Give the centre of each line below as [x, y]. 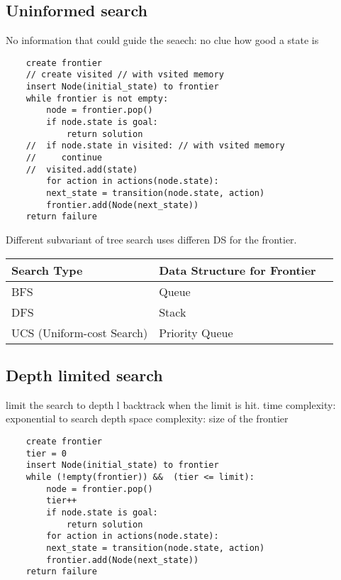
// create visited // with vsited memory [125, 75]
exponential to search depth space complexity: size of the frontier [147, 418]
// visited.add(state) [82, 169]
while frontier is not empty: [97, 98]
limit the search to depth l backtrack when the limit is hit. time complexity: [171, 404]
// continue [64, 158]
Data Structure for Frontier [237, 270]
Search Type [47, 270]
